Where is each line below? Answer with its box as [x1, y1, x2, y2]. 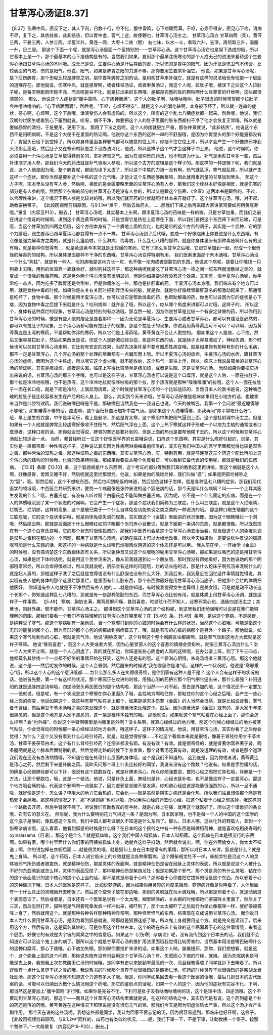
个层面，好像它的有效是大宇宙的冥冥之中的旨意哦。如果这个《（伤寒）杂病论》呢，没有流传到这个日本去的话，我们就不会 [9, 931, 260, 937]
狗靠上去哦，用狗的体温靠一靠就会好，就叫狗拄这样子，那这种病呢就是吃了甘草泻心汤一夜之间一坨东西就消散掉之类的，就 [9, 266, 262, 272]
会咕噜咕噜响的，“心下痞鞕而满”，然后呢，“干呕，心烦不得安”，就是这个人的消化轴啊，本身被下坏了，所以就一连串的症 [9, 103, 256, 109]
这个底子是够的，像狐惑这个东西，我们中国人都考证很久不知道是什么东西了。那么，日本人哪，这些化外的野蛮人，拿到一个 [9, 818, 262, 824]
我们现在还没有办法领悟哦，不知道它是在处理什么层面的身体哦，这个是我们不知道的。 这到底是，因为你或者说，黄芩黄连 [9, 754, 259, 760]
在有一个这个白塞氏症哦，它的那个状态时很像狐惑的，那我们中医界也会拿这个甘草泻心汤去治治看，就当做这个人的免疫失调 [9, 528, 262, 534]
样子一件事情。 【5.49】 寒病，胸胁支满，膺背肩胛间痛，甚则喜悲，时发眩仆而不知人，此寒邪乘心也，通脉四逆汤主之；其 [9, 598, 260, 605]
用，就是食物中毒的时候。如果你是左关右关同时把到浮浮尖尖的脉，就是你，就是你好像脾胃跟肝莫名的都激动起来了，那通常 [9, 287, 262, 293]
